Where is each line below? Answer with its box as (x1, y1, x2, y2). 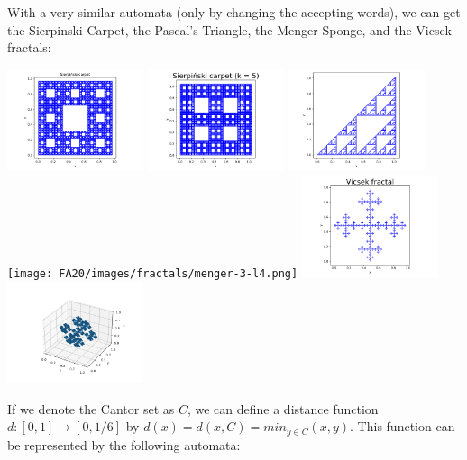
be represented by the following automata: (7, 435, 241, 454)
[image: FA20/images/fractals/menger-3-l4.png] (7, 267, 298, 281)
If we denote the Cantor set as (7, 399, 175, 418)
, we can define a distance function (187, 399, 379, 418)
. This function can (350, 417, 455, 436)
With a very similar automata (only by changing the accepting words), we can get (7, 3, 461, 21)
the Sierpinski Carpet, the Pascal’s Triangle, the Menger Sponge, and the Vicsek (7, 20, 453, 39)
